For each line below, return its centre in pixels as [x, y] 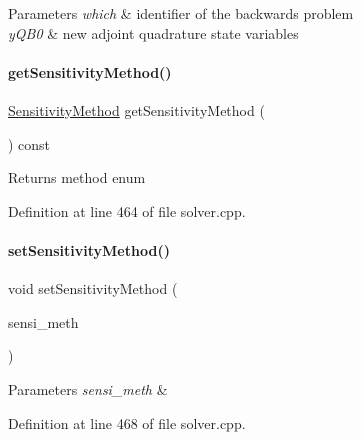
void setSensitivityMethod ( [93, 288]
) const [29, 143]
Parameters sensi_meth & [88, 388]
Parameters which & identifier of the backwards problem [181, 13]
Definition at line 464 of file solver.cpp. [127, 210]
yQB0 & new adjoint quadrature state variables [153, 32]
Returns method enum [77, 177]
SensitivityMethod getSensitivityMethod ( [136, 109]
